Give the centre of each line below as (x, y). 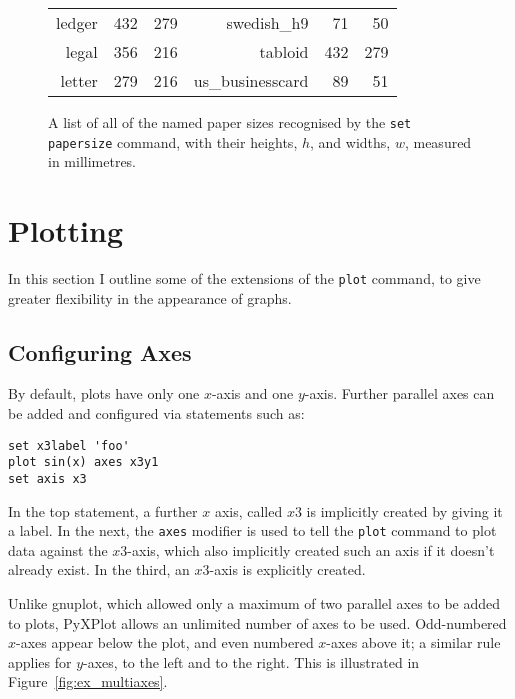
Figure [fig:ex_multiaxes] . (88, 681)
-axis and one (252, 393)
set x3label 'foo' (69, 445)
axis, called (248, 510)
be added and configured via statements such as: (156, 413)
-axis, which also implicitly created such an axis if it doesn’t (311, 549)
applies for (40, 661)
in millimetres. (92, 161)
